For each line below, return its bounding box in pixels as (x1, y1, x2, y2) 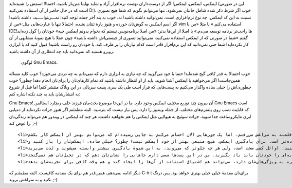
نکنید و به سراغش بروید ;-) (9, 176, 58, 182)
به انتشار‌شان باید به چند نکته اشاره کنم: (9, 91, 80, 97)
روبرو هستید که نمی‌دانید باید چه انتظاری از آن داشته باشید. (9, 48, 114, 54)
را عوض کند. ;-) (9, 120, 38, 126)
